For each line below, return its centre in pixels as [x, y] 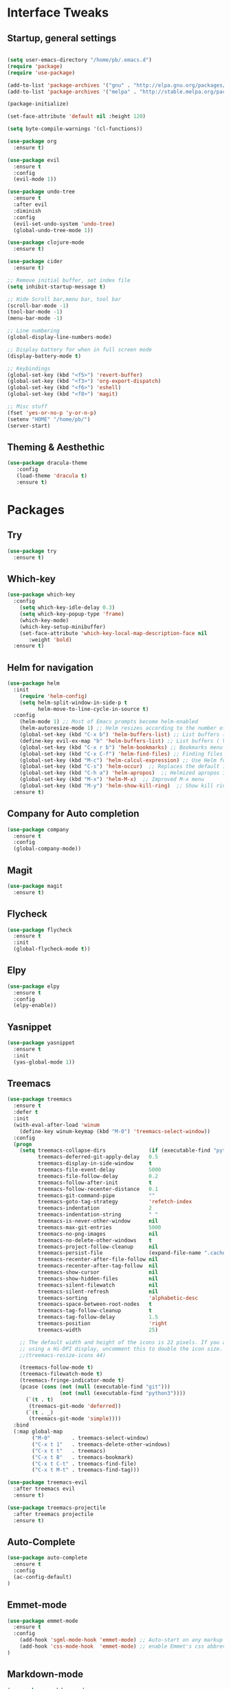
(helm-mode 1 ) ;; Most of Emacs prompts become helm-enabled [109, 722]
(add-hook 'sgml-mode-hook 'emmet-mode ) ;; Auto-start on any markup [121, 1640]
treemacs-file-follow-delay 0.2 [98, 1176]
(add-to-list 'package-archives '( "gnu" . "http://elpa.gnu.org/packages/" [118, 85]
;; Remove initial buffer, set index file [69, 280]
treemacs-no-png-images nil [98, 1234]
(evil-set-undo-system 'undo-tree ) [64, 224]
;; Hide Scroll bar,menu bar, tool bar [64, 299]
